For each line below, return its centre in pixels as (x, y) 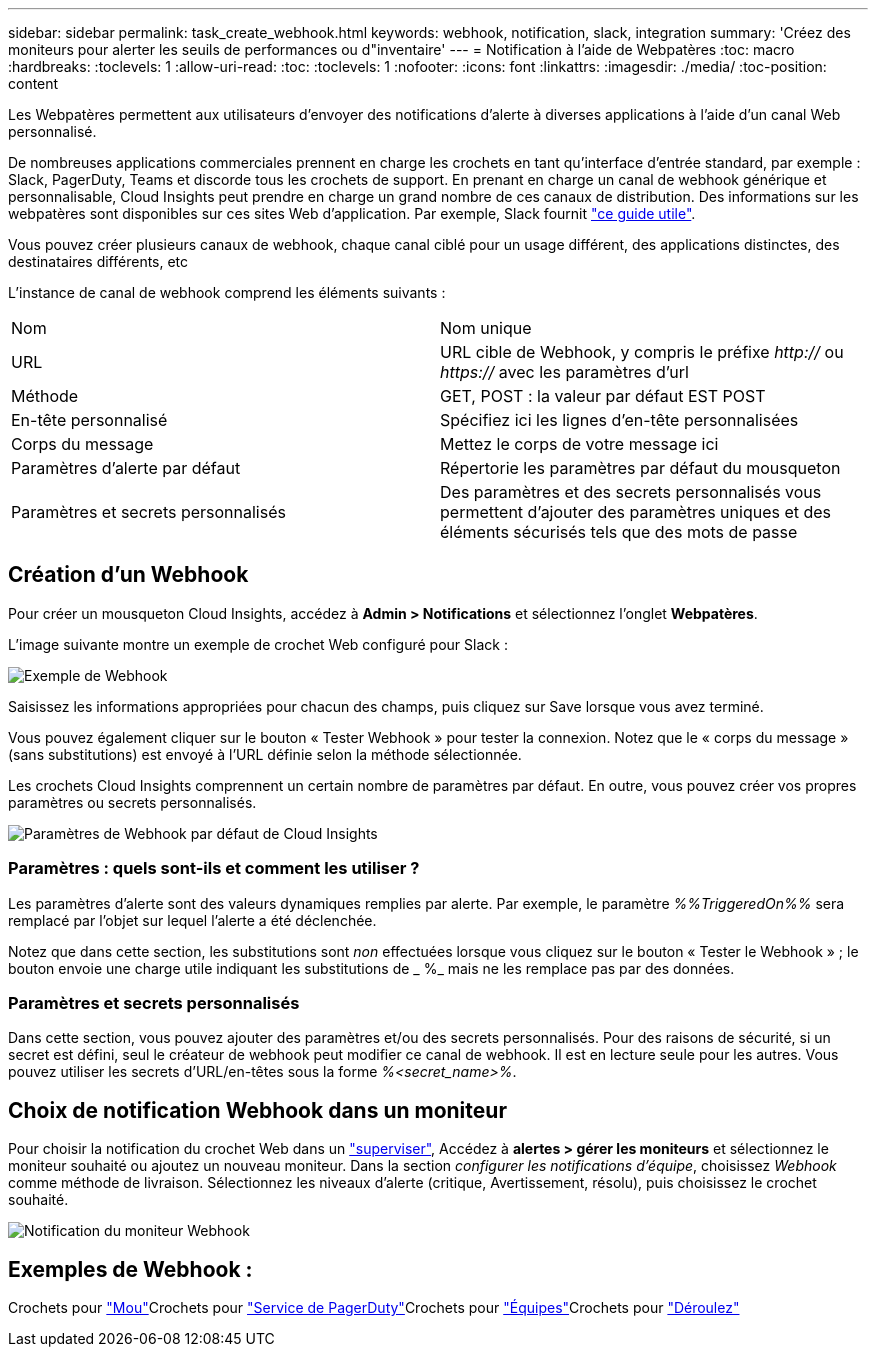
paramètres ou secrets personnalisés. (132, 802)
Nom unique (486, 328)
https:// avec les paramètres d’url (564, 372)
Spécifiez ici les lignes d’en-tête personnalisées (619, 420)
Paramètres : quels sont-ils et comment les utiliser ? (214, 868)
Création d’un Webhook (128, 575)
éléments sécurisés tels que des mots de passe (619, 532)
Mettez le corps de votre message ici (579, 444)
